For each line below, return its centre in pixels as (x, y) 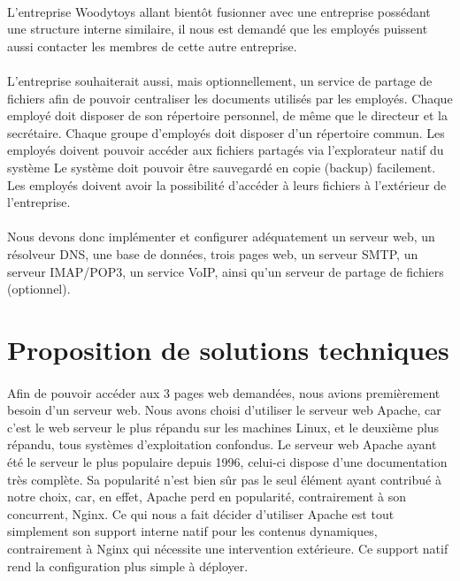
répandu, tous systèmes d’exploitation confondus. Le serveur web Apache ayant (222, 444)
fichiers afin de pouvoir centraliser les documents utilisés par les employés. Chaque (230, 98)
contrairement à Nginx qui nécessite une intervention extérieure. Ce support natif (228, 548)
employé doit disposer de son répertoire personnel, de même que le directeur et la (227, 115)
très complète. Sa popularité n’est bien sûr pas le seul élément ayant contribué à (224, 479)
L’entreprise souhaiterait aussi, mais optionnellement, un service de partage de (220, 80)
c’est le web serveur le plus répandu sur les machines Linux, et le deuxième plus (223, 427)
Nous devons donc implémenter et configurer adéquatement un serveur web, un (221, 237)
